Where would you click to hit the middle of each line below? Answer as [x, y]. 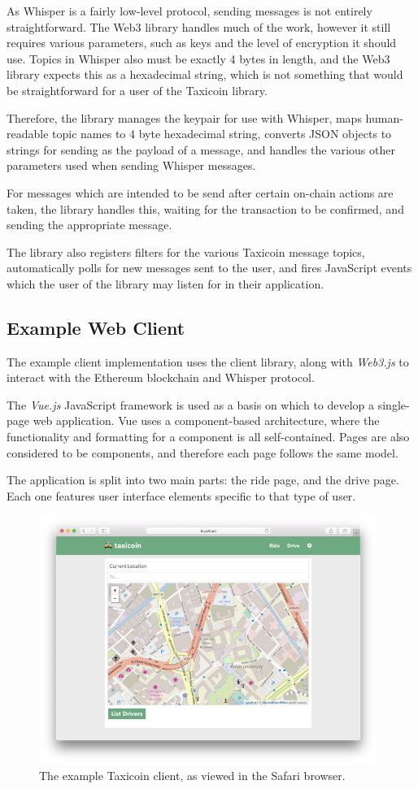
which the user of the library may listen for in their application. [165, 283]
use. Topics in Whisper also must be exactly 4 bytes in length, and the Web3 [198, 58]
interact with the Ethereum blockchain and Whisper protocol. [161, 377]
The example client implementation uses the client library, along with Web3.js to [208, 361]
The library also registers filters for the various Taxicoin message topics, [186, 251]
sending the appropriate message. [89, 225]
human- [384, 117]
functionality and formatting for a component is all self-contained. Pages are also [208, 437]
